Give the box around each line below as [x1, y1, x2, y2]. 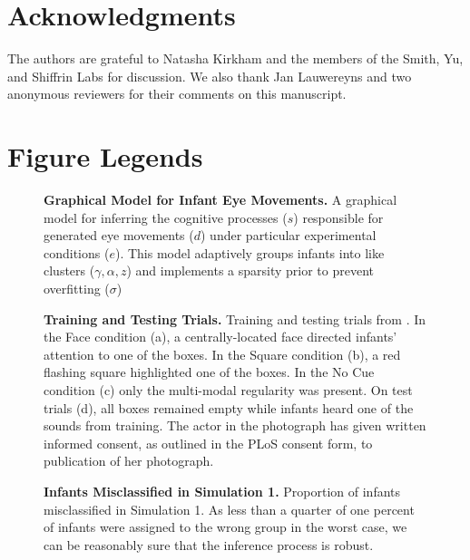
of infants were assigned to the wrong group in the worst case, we [44, 517, 407, 536]
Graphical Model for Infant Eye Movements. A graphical [44, 190, 397, 209]
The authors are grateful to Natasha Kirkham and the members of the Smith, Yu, [7, 49, 464, 68]
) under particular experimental [201, 226, 377, 245]
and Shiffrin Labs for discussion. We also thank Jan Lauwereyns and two [7, 66, 412, 85]
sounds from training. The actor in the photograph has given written [44, 416, 426, 435]
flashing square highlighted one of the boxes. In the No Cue [44, 362, 375, 381]
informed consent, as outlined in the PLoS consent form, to [44, 433, 373, 452]
